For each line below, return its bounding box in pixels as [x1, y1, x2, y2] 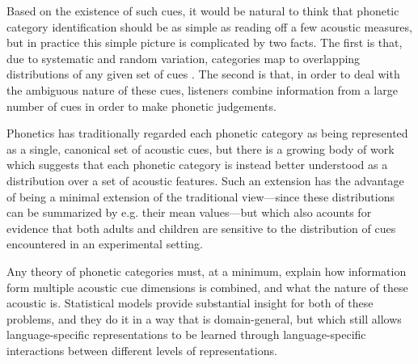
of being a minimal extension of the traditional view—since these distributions [6, 188, 395, 205]
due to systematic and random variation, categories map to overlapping [6, 49, 361, 66]
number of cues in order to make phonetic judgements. [6, 97, 277, 114]
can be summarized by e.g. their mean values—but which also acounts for [6, 204, 372, 221]
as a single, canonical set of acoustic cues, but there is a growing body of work [6, 140, 395, 157]
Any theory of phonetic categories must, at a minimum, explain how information [6, 262, 407, 279]
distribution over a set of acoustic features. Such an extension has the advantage [6, 171, 404, 188]
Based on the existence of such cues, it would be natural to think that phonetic [6, 2, 399, 19]
